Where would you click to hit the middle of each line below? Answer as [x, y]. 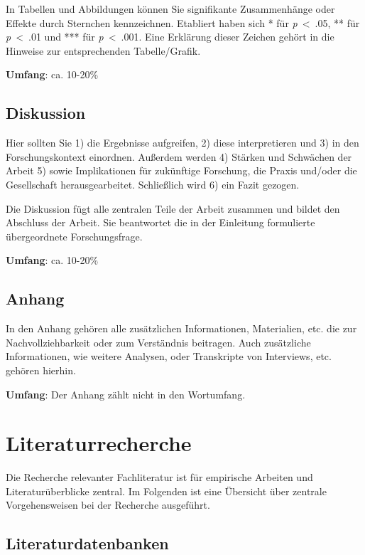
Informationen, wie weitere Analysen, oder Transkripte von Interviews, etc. [169, 356]
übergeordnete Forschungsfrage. [74, 236]
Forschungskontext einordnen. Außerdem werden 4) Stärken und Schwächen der [179, 156]
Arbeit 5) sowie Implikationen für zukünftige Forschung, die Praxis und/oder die [181, 170]
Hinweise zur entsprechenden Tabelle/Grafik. [103, 50]
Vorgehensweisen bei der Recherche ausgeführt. [108, 505]
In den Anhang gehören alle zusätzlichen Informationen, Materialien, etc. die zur [181, 328]
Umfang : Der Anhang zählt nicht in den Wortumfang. [126, 394]
